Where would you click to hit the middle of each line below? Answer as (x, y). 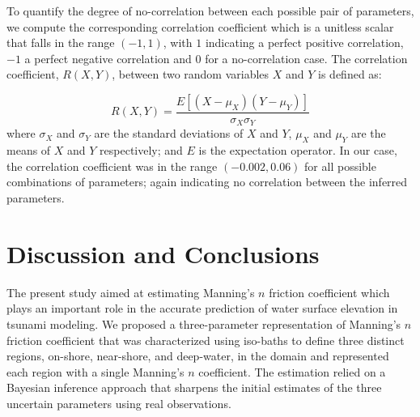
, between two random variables (191, 74)
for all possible (340, 166)
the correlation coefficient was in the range (112, 166)
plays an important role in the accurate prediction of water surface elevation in (202, 308)
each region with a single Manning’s (95, 371)
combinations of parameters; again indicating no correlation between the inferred (207, 182)
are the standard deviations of (169, 133)
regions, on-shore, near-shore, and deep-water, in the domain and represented (198, 356)
